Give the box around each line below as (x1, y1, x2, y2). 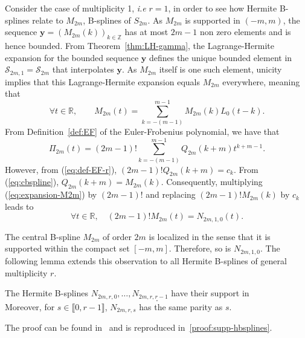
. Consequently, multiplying (161, 175, 263, 188)
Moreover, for (5, 300, 55, 313)
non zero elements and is (199, 25, 291, 38)
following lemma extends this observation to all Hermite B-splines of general (5, 254, 287, 267)
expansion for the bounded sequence (5, 51, 139, 63)
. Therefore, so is (169, 242, 231, 255)
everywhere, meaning (222, 75, 300, 88)
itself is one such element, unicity (159, 63, 282, 76)
